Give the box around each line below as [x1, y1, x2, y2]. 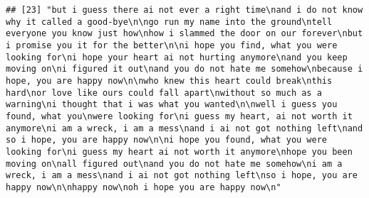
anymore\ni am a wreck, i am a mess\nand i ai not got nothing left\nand [6, 123, 363, 133]
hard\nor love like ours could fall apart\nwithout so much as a [6, 87, 322, 98]
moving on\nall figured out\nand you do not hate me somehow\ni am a [6, 158, 343, 169]
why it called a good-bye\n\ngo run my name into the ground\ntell [6, 16, 333, 27]
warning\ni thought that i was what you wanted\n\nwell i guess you [6, 99, 338, 110]
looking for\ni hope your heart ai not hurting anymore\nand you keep [6, 52, 348, 62]
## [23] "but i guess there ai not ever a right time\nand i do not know [6, 5, 363, 15]
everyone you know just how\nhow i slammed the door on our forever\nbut [6, 28, 363, 39]
